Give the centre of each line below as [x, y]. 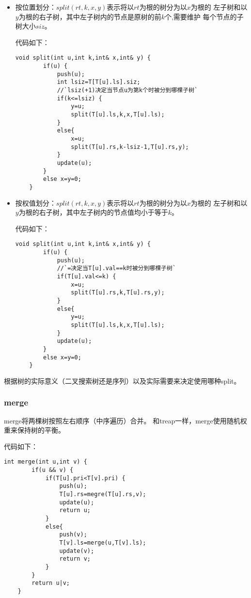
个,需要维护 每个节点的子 [204, 16]
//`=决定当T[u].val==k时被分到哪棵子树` [117, 268]
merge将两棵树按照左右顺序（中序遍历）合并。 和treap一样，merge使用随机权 [125, 420]
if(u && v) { [53, 470]
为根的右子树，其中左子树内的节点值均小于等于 [93, 212]
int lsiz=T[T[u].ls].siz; [99, 82]
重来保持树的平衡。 [34, 430]
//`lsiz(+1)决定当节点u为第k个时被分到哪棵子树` [127, 90]
